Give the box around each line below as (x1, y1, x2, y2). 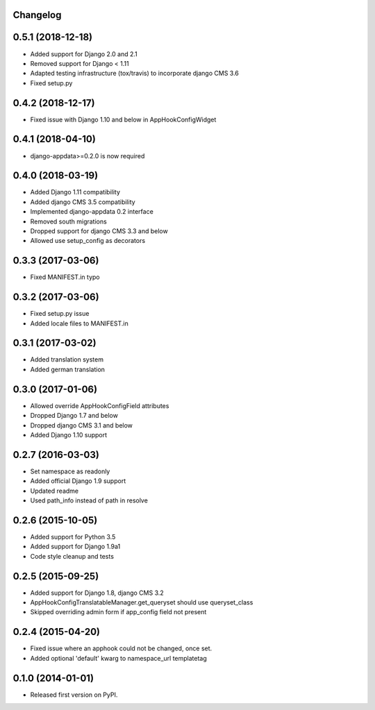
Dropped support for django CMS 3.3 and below (30, 226, 168, 235)
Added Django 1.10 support (30, 430, 108, 439)
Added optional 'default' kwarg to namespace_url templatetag (30, 654, 208, 662)
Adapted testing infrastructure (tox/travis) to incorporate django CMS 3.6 (30, 69, 240, 78)
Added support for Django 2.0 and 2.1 (30, 49, 138, 58)
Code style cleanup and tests (30, 552, 115, 560)
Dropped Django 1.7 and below (30, 412, 118, 420)
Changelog (12, 9, 62, 21)
